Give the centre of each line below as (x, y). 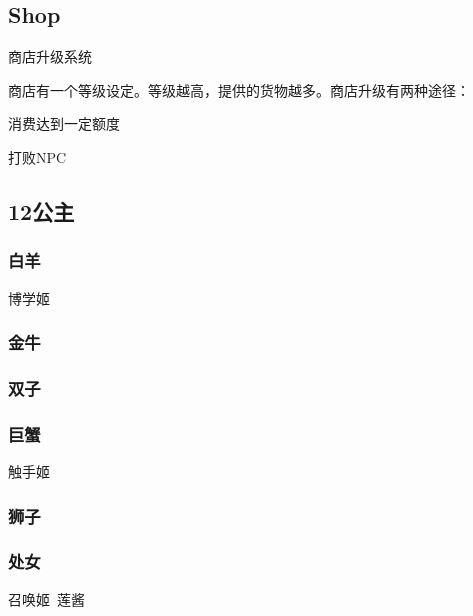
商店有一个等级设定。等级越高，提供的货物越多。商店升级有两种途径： (239, 89)
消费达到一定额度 (64, 123)
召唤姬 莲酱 (46, 598)
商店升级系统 (50, 56)
